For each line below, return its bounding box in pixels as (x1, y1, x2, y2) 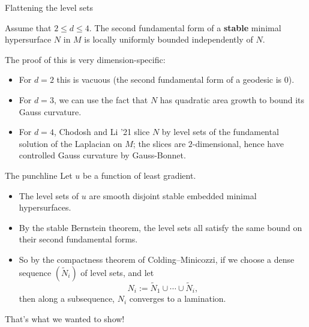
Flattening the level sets (5, 1, 93, 13)
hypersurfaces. (19, 201, 71, 214)
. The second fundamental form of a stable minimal (89, 21, 281, 34)
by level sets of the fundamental (161, 125, 279, 138)
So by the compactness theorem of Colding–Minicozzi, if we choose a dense (19, 253, 295, 265)
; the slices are (133, 137, 186, 149)
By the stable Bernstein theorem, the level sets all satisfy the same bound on (19, 221, 302, 233)
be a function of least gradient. (82, 169, 196, 181)
